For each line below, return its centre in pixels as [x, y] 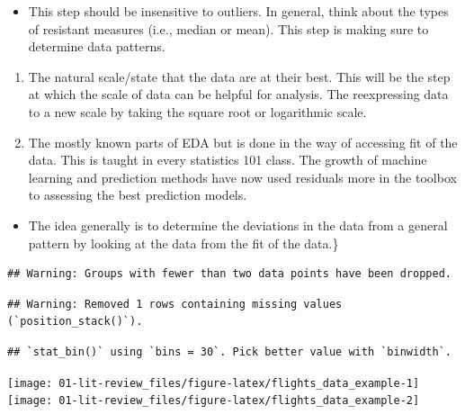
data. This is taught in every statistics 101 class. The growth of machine [228, 160]
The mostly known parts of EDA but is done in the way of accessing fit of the [243, 142]
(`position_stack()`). [75, 322]
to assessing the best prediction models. [138, 195]
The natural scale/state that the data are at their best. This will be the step [239, 76]
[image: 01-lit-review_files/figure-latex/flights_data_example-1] [214, 383]
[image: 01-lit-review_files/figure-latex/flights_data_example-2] [214, 401]
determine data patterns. [97, 46]
